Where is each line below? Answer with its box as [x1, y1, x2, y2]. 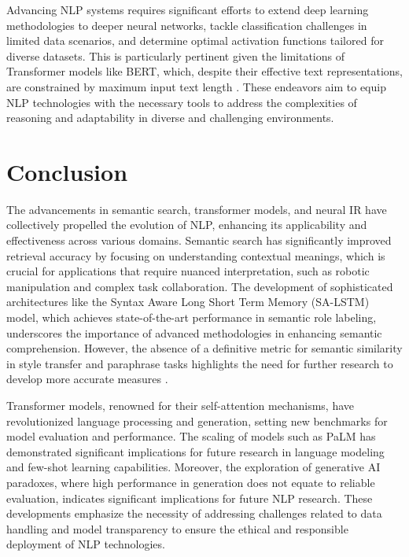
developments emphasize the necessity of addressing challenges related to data [6, 505, 382, 522]
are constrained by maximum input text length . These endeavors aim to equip [6, 78, 386, 94]
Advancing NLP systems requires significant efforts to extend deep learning [6, 2, 369, 17]
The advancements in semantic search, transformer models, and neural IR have [6, 201, 387, 217]
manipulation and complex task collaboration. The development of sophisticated [6, 278, 393, 294]
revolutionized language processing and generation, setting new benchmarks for [6, 412, 388, 429]
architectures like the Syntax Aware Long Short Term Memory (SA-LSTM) [6, 293, 370, 310]
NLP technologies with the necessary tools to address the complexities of [6, 94, 357, 110]
